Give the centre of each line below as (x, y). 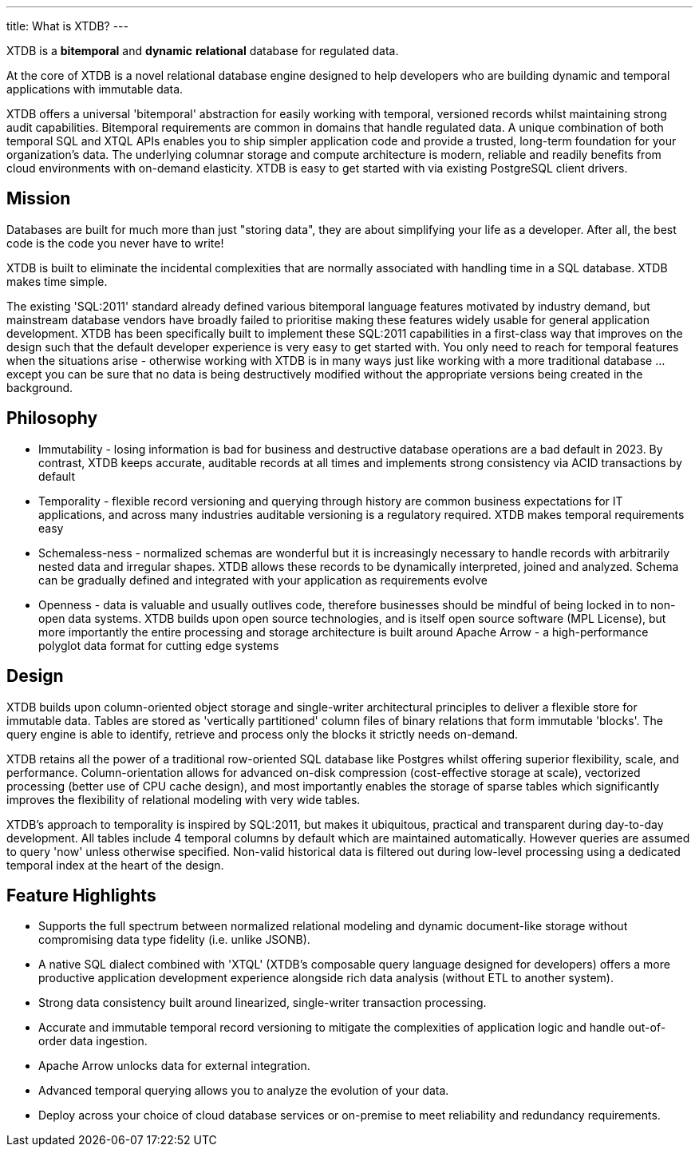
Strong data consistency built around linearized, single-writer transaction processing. (263, 1003)
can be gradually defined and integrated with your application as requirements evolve (263, 580)
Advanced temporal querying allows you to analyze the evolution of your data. (244, 1091)
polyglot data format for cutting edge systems (159, 645)
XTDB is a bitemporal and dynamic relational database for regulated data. (203, 51)
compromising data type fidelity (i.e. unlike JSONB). (174, 940)
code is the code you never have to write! (115, 243)
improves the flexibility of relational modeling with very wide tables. (184, 799)
